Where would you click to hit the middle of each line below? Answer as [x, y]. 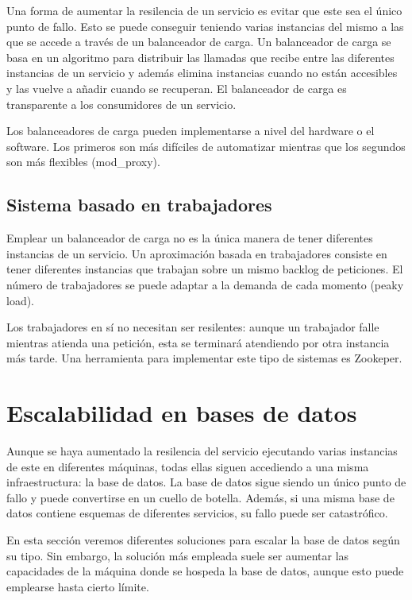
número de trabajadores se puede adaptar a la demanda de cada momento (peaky [205, 284]
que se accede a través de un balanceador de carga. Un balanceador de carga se [199, 42]
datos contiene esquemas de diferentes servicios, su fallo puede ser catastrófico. [197, 513]
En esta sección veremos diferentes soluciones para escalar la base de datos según [203, 539]
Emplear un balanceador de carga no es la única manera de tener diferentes [190, 238]
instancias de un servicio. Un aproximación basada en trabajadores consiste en [197, 253]
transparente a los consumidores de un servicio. [121, 104]
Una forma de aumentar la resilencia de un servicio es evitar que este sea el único [204, 10]
